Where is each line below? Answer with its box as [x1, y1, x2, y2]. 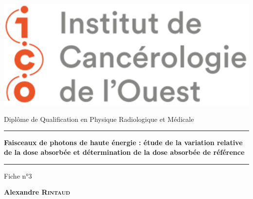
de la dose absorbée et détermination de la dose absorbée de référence [4, 147, 245, 157]
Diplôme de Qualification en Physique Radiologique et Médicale [4, 114, 194, 124]
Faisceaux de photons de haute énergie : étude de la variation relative [4, 137, 243, 148]
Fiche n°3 [4, 170, 32, 181]
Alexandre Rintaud [4, 187, 71, 197]
